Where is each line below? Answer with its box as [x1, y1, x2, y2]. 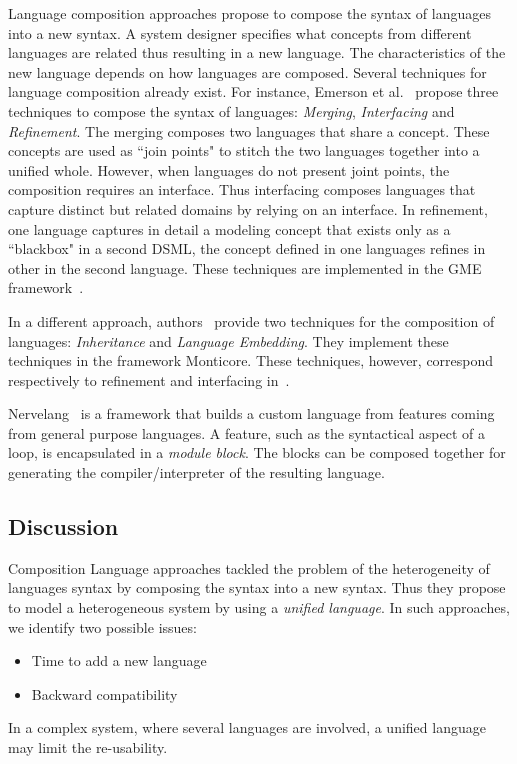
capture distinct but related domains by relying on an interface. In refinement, [8, 198, 488, 219]
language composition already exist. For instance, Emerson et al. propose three [8, 81, 499, 102]
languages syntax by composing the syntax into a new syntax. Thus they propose [8, 577, 506, 598]
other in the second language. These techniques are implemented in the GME [8, 257, 482, 278]
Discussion [8, 511, 119, 542]
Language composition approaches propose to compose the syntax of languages [8, 3, 491, 23]
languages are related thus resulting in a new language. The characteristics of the [8, 42, 506, 63]
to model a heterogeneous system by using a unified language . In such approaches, [8, 597, 510, 618]
